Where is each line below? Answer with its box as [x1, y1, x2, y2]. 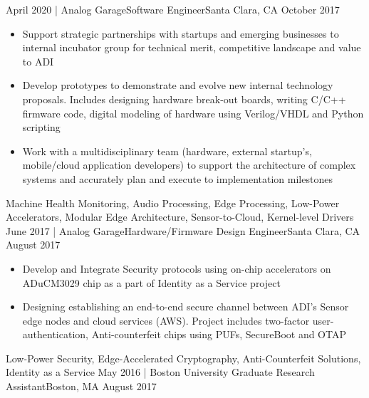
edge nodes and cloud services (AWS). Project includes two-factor [22, 313, 310, 328]
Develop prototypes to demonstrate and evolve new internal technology [22, 78, 333, 93]
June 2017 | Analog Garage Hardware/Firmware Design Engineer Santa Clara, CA [6, 223, 360, 238]
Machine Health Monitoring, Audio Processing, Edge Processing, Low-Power [6, 195, 340, 210]
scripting [22, 120, 61, 135]
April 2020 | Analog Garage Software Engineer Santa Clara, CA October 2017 [6, 2, 340, 16]
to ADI [22, 53, 54, 68]
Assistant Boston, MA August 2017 [6, 379, 157, 394]
